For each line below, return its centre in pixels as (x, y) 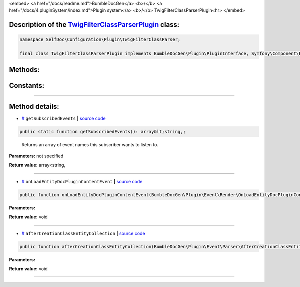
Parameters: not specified (36, 156)
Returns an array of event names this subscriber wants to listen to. (90, 144)
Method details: (34, 107)
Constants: (27, 86)
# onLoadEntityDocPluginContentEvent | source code (82, 181)
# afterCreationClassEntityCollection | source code (83, 233)
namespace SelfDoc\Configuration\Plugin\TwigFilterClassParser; (100, 40)
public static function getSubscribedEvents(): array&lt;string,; (103, 132)
